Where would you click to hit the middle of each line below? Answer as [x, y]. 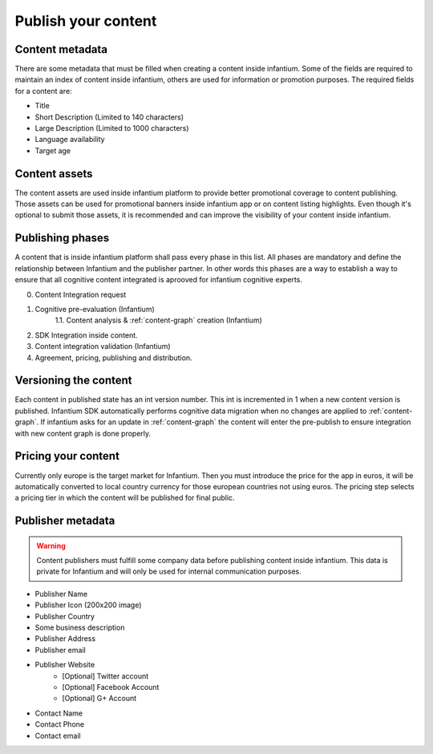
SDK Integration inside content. [86, 335]
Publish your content [86, 21]
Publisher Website [65, 665]
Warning [51, 545]
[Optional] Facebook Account [111, 687]
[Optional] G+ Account [99, 699]
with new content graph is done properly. [83, 433]
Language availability [70, 140]
